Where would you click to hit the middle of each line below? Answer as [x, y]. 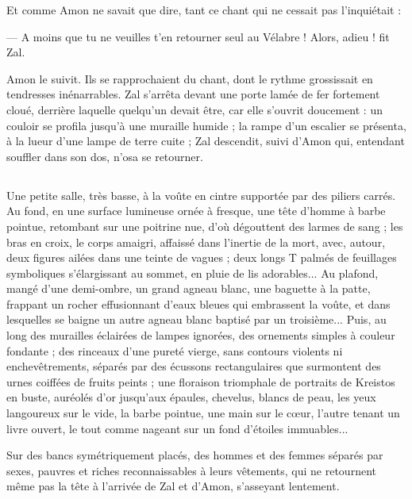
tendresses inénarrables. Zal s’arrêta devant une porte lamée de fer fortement [193, 94]
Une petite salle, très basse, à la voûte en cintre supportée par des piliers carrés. [201, 195]
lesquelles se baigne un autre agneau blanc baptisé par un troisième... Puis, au [196, 319]
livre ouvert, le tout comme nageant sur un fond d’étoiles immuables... [177, 428]
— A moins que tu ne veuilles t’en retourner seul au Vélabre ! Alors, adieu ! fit [198, 36]
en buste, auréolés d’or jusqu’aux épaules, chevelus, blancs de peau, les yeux [191, 397]
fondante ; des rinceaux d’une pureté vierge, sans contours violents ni [175, 350]
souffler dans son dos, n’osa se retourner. [105, 156]
